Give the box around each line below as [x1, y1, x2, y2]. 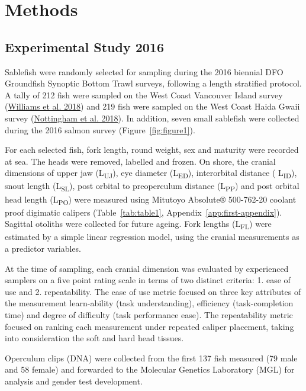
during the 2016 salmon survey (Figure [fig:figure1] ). [5, 123, 195, 136]
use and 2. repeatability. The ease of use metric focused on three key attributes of [5, 285, 301, 297]
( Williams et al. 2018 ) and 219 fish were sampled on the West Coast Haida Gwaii [5, 100, 300, 113]
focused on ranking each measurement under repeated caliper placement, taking [5, 320, 294, 332]
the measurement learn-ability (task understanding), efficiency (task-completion [5, 297, 294, 309]
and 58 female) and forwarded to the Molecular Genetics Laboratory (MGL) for [5, 363, 295, 376]
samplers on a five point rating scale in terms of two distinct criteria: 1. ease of [5, 274, 291, 286]
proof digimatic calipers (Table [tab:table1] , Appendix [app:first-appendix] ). [5, 206, 282, 218]
